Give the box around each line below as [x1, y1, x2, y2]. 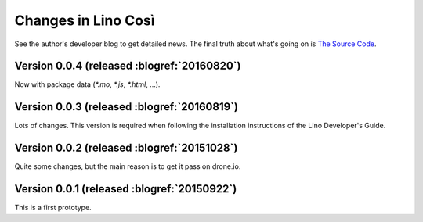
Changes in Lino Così [14, 12, 155, 29]
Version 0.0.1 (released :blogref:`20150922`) [14, 182, 237, 195]
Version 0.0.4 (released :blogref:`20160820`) [14, 59, 241, 73]
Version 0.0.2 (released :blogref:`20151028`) [14, 141, 238, 155]
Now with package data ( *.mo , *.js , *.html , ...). [14, 80, 161, 89]
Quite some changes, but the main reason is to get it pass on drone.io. [14, 162, 241, 171]
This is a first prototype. [14, 203, 92, 213]
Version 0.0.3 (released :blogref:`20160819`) [14, 100, 239, 113]
